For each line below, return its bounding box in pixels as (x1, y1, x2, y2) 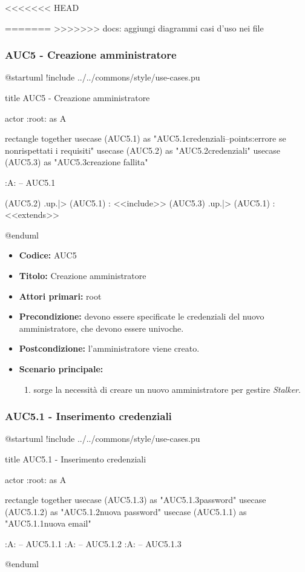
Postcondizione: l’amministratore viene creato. (19, 342, 200, 355)
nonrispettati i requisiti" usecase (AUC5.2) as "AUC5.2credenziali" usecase (5, 143, 280, 156)
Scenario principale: (19, 362, 103, 375)
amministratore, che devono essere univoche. (19, 321, 184, 334)
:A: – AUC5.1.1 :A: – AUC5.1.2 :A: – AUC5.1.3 (5, 537, 182, 550)
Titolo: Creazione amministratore (19, 269, 146, 281)
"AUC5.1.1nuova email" (5, 517, 91, 530)
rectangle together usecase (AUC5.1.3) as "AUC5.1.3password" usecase (5, 493, 266, 506)
